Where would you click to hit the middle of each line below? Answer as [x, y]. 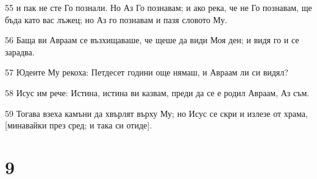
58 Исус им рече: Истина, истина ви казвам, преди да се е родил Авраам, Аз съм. [157, 92]
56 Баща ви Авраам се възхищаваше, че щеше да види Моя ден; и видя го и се [152, 40]
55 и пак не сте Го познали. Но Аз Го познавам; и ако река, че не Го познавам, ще [158, 7]
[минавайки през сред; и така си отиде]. [79, 125]
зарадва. [20, 51]
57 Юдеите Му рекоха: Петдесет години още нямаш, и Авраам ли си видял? [147, 72]
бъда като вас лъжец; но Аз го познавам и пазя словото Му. [116, 19]
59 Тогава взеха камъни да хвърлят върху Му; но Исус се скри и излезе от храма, [156, 113]
